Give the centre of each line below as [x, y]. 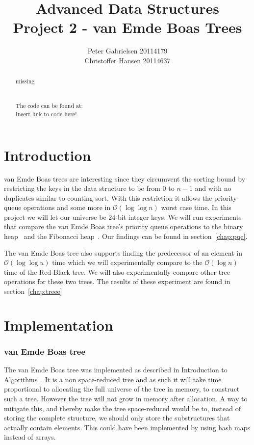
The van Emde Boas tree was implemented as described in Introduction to [116, 370]
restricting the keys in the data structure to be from [82, 188]
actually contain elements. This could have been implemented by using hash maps [127, 427]
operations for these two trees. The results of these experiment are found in [117, 281]
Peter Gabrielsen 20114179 [127, 51]
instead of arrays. [30, 437]
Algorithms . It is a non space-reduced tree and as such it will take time [113, 379]
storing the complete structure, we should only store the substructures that [117, 418]
